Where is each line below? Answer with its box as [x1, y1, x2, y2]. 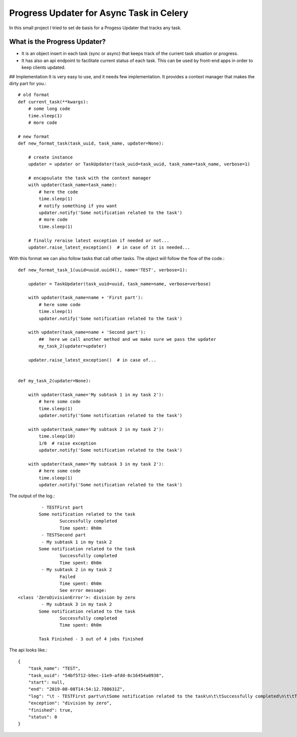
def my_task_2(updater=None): [18, 378, 92, 384]
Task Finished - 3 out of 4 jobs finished [39, 636, 144, 642]
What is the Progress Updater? [9, 38, 106, 46]
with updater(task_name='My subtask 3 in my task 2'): [28, 461, 164, 467]
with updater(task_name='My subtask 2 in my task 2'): [28, 426, 164, 432]
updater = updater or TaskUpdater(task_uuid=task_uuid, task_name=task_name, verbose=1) [28, 161, 250, 167]
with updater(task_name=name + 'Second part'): [28, 329, 146, 335]
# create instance [28, 154, 73, 160]
